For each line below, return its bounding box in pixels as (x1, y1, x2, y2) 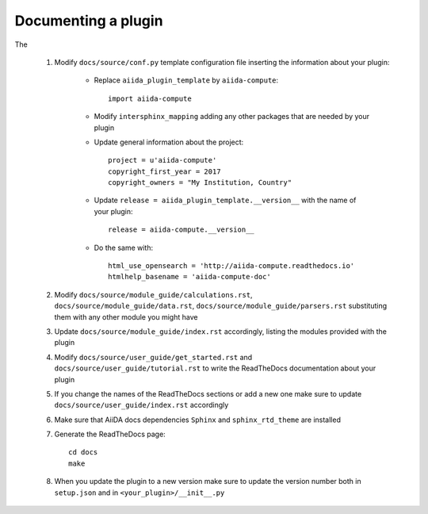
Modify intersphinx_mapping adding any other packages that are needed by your (94, 112, 370, 121)
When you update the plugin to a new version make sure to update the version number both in (54, 477, 361, 486)
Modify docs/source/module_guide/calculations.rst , (54, 290, 253, 299)
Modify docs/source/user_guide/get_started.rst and (54, 352, 253, 362)
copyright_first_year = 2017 (108, 167, 221, 176)
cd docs (68, 448, 98, 457)
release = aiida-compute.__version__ (108, 225, 255, 234)
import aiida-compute (108, 94, 192, 103)
